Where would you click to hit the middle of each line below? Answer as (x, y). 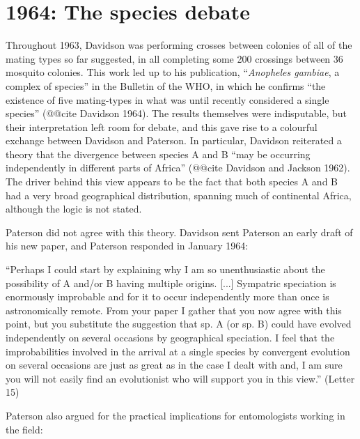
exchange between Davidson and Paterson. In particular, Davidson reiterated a (174, 140)
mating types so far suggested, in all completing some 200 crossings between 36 (174, 58)
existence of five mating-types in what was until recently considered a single (167, 99)
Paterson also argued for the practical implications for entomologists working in (175, 415)
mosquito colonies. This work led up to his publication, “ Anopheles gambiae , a (173, 72)
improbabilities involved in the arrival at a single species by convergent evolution (178, 351)
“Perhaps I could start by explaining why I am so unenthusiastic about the (165, 269)
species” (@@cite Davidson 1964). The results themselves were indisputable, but (177, 113)
